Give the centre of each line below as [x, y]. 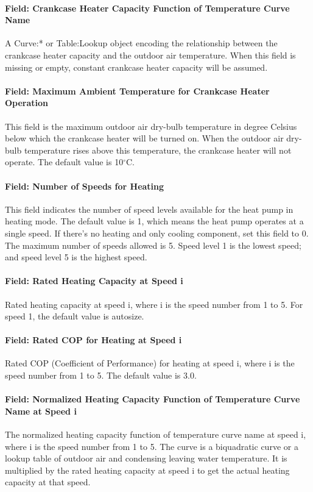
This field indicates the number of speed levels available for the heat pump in [149, 209]
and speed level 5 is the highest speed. [76, 257]
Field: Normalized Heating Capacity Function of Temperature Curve [153, 399]
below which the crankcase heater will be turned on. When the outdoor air [144, 138]
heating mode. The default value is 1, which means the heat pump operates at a [154, 221]
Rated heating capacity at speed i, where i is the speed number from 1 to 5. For [154, 304]
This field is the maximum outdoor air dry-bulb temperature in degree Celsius [151, 126]
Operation [27, 103]
